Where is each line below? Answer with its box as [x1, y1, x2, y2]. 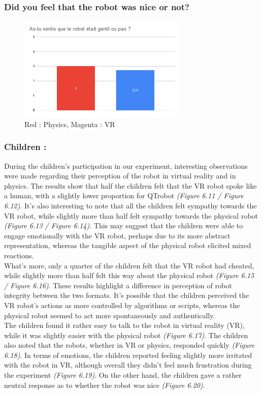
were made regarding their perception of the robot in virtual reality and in [4, 170, 236, 181]
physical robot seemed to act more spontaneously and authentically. [4, 310, 215, 320]
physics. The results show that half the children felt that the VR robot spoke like [4, 180, 257, 191]
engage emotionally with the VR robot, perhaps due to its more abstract [4, 230, 231, 240]
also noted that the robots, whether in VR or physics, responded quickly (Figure [4, 340, 255, 350]
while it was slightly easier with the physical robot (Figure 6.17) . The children [4, 329, 248, 340]
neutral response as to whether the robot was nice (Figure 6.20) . [4, 379, 205, 390]
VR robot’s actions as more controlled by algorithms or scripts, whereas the [4, 299, 240, 310]
